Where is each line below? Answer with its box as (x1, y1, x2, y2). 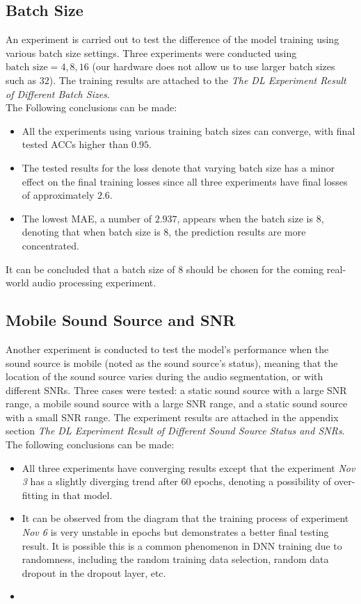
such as (6, 72, 37, 87)
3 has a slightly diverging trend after (22, 474, 178, 489)
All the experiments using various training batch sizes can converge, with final (22, 123, 355, 138)
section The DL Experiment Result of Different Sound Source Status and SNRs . (6, 423, 345, 438)
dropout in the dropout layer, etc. (22, 565, 166, 580)
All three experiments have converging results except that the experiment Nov (22, 460, 355, 475)
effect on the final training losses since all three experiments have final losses (22, 174, 348, 188)
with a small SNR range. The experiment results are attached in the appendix (6, 409, 339, 424)
